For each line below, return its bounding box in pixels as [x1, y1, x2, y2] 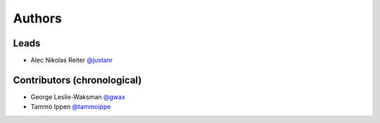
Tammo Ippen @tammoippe [30, 103, 111, 111]
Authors [13, 11, 63, 26]
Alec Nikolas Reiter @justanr [30, 56, 113, 65]
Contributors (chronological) [13, 74, 142, 86]
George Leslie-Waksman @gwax [30, 92, 126, 101]
